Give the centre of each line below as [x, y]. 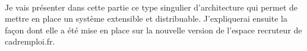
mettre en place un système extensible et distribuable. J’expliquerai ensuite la [146, 18]
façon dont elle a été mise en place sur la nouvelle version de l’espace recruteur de [153, 30]
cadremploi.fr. [30, 41]
